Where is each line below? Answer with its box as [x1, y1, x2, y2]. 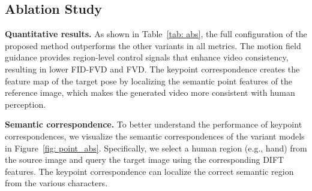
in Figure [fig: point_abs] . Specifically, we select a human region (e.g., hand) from [5, 141, 307, 154]
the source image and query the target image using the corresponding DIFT [5, 153, 284, 166]
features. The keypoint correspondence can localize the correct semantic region [5, 165, 294, 177]
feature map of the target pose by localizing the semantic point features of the [5, 74, 293, 87]
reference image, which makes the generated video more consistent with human [5, 86, 295, 99]
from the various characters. [5, 177, 108, 189]
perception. [5, 98, 46, 110]
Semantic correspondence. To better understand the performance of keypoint [5, 118, 302, 131]
